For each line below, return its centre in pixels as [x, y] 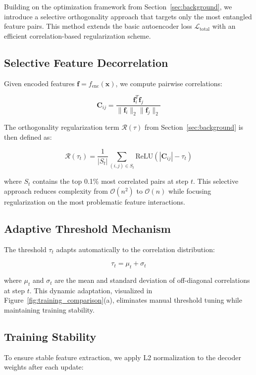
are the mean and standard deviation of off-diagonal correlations [152, 280]
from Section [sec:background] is [194, 127]
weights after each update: [44, 367]
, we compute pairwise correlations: [169, 83]
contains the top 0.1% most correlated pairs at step [111, 181]
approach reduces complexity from [56, 190]
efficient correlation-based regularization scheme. [77, 35]
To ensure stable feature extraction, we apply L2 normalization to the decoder [123, 357]
